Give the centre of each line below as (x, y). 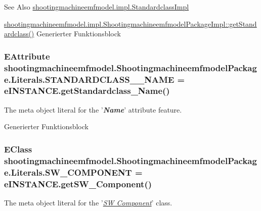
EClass (18, 149)
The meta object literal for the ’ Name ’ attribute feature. (93, 109)
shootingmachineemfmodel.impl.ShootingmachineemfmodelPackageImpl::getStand (130, 23)
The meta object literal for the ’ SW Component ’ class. (88, 202)
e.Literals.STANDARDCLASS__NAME (89, 79)
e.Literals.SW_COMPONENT (68, 172)
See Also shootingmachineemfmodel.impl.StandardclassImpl (97, 7)
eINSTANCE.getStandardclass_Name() (87, 91)
